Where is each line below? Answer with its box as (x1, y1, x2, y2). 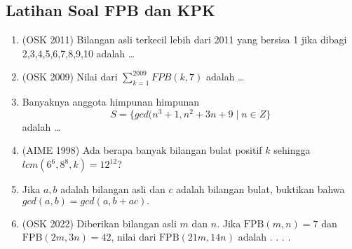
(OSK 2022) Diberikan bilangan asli (22, 215, 177, 230)
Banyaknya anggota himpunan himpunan (22, 94, 200, 109)
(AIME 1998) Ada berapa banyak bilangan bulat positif (22, 143, 262, 157)
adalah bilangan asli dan (60, 182, 165, 197)
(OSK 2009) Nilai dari (22, 69, 118, 84)
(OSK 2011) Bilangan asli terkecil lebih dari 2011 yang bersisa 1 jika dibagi (22, 32, 347, 47)
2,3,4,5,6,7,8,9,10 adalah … (22, 45, 135, 60)
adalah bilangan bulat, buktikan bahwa (176, 182, 345, 197)
